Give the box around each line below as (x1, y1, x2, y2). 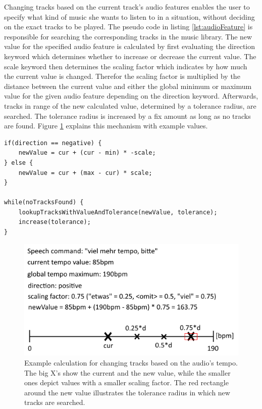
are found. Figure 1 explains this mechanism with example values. (4, 120, 208, 131)
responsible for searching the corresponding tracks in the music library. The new (4, 31, 252, 41)
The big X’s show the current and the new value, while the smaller (24, 367, 231, 378)
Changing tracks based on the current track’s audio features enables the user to (4, 2, 250, 12)
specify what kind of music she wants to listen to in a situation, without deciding (4, 11, 255, 22)
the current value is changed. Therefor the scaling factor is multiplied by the (4, 71, 240, 81)
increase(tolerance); (18, 218, 91, 226)
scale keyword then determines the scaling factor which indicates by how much (4, 61, 247, 71)
